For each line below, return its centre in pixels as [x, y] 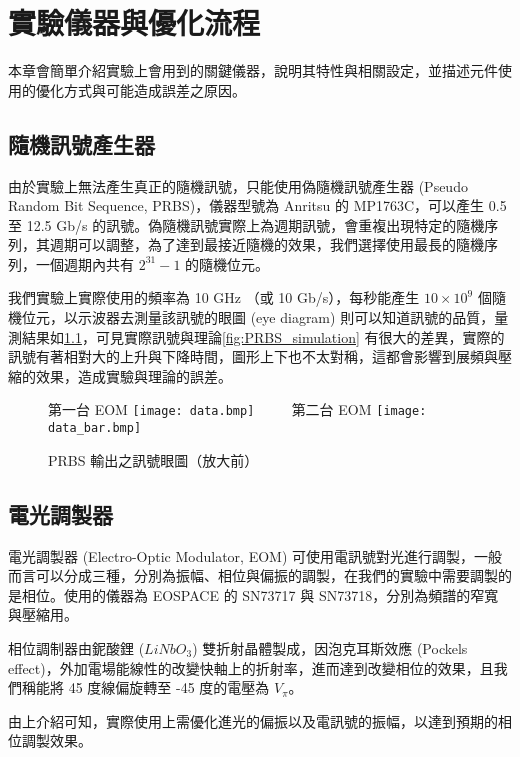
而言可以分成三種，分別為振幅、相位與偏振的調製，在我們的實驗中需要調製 [253, 575]
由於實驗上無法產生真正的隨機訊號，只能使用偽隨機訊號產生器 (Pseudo [238, 185]
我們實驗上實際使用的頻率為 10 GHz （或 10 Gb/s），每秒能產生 [214, 297]
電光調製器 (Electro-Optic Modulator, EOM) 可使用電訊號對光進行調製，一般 [255, 555]
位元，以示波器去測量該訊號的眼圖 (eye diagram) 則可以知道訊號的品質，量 [265, 317]
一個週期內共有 [84, 263]
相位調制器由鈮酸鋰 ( [76, 647]
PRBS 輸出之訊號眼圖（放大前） [153, 459]
